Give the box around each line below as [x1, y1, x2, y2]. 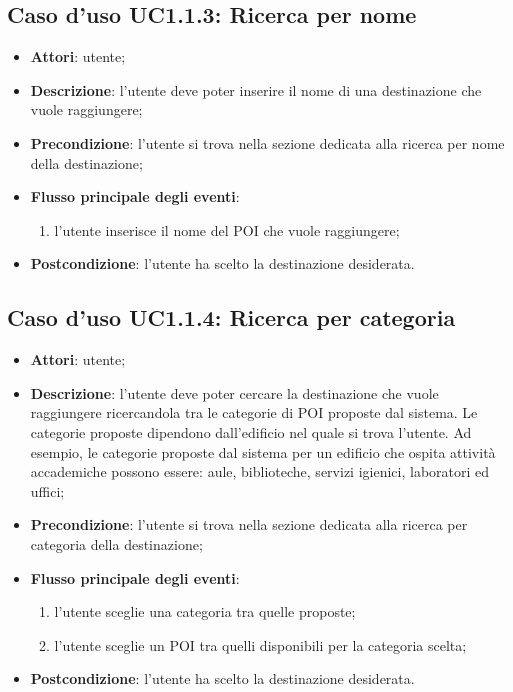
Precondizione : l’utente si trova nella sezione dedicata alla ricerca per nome [30, 132, 505, 153]
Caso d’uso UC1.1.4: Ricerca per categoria [7, 302, 456, 333]
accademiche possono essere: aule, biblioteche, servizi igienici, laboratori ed [30, 461, 490, 482]
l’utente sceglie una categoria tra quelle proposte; [54, 601, 356, 622]
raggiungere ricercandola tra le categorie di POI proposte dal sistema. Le [30, 402, 478, 423]
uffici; [30, 480, 65, 501]
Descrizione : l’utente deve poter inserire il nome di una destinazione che [30, 79, 482, 100]
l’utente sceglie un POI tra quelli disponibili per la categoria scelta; [54, 634, 467, 655]
